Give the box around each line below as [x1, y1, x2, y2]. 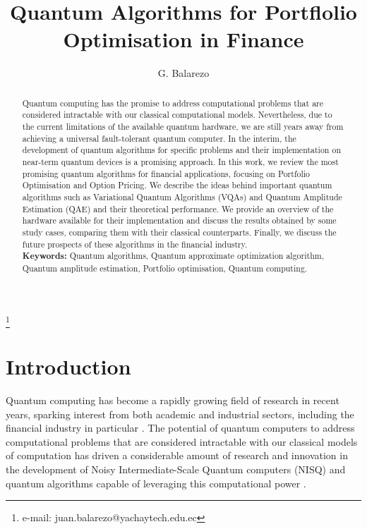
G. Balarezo [157, 66, 210, 80]
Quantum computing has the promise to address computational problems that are [22, 97, 324, 109]
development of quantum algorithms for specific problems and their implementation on [22, 144, 341, 156]
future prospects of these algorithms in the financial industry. [22, 238, 248, 250]
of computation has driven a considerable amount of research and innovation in [6, 448, 348, 463]
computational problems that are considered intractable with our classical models [6, 434, 358, 449]
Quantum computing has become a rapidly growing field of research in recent [6, 393, 339, 407]
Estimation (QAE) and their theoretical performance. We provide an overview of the [22, 202, 334, 214]
